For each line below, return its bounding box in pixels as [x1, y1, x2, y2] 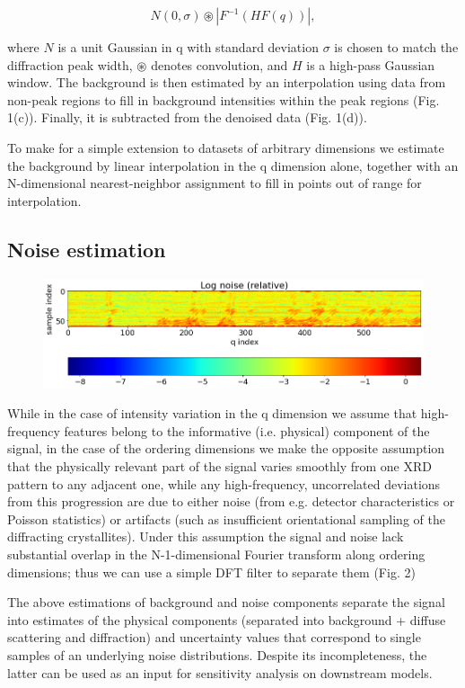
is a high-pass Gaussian [306, 55, 435, 74]
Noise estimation [7, 235, 166, 263]
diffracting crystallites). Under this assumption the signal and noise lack [7, 527, 404, 546]
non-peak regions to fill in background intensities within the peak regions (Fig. [7, 90, 440, 109]
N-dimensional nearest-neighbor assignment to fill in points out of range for [7, 174, 422, 192]
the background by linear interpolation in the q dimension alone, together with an [7, 156, 459, 174]
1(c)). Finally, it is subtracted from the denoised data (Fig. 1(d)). [7, 108, 367, 127]
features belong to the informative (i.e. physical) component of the [64, 421, 430, 440]
